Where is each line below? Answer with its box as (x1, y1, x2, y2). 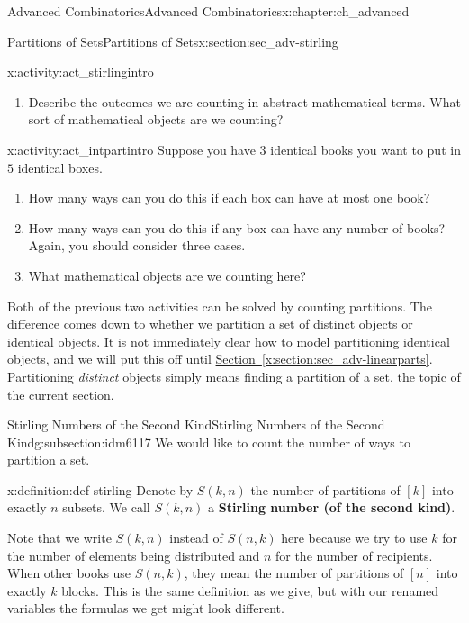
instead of (169, 528, 223, 547)
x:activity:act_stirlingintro (7, 62, 154, 81)
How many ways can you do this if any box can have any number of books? (28, 218, 446, 237)
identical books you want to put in (270, 140, 461, 158)
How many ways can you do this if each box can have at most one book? (28, 188, 430, 207)
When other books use (7, 564, 131, 582)
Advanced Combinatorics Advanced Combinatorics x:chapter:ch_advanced (7, 2, 410, 20)
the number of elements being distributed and (7, 546, 260, 564)
